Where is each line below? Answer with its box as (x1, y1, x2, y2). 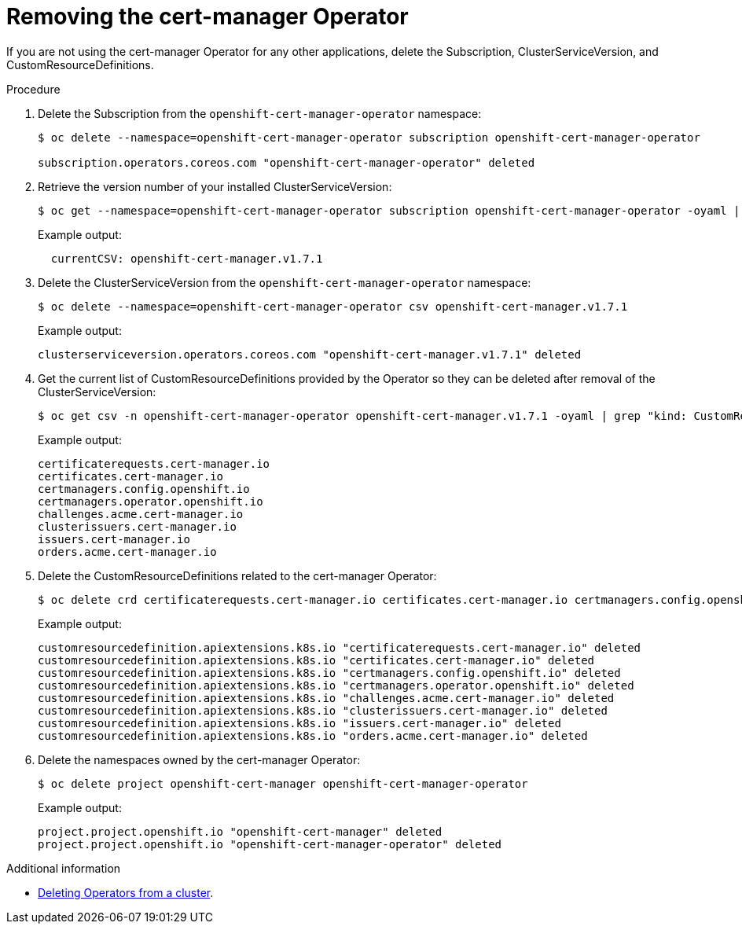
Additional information (6, 861, 121, 875)
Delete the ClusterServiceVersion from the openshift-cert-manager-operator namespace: (38, 275, 531, 289)
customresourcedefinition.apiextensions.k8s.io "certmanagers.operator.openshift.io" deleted (38, 678, 634, 692)
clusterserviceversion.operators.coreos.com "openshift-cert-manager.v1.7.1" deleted (38, 347, 582, 361)
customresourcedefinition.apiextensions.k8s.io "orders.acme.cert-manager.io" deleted (38, 729, 588, 742)
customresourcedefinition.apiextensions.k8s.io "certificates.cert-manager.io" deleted (38, 653, 595, 667)
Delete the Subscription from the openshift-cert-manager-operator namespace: (38, 106, 482, 120)
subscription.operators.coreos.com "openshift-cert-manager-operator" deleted (38, 156, 535, 169)
